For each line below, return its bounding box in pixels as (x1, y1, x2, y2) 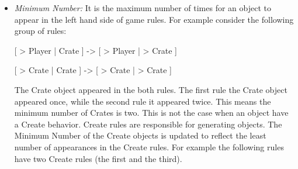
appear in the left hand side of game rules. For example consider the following (14, 13, 294, 25)
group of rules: (14, 25, 67, 37)
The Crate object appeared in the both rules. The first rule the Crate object (14, 83, 287, 95)
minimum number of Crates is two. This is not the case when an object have (14, 106, 289, 119)
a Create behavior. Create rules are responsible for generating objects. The (14, 118, 282, 130)
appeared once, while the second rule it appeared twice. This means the (14, 95, 271, 107)
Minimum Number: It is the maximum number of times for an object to (14, 2, 271, 13)
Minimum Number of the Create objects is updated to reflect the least (14, 129, 266, 142)
